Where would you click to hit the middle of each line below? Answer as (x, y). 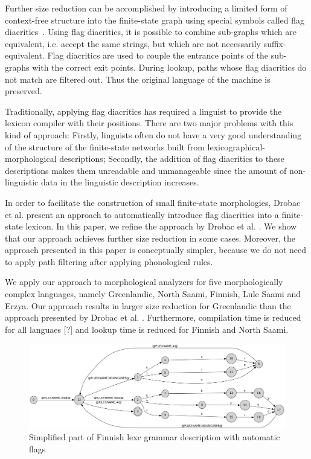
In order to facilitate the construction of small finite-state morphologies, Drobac (153, 202)
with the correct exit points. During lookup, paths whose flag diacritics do (169, 67)
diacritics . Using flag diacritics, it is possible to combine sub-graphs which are (151, 32)
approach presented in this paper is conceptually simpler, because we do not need (156, 250)
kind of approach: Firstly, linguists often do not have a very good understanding (153, 134)
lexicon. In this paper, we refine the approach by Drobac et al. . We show (161, 226)
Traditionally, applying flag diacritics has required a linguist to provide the (143, 111)
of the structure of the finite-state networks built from (105, 146)
